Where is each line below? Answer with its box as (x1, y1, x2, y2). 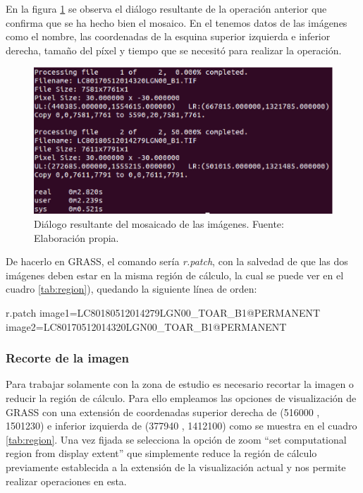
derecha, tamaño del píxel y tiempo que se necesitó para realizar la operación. (6, 42, 342, 57)
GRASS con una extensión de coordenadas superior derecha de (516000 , (6, 404, 320, 419)
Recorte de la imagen (6, 349, 129, 367)
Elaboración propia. (34, 230, 119, 245)
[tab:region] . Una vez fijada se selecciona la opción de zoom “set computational (6, 432, 347, 446)
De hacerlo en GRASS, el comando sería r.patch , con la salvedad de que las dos (6, 254, 348, 269)
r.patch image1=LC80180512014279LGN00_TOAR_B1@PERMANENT (6, 305, 321, 319)
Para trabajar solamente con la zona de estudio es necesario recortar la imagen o (6, 377, 354, 391)
